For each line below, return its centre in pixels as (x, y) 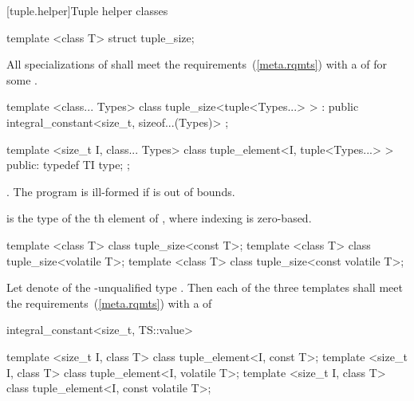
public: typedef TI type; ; (68, 165)
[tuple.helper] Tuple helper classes (87, 10)
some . (22, 79)
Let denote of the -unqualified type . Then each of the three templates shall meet (205, 287)
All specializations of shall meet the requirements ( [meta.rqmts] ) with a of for (197, 64)
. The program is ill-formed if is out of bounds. (121, 191)
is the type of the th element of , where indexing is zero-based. (159, 218)
